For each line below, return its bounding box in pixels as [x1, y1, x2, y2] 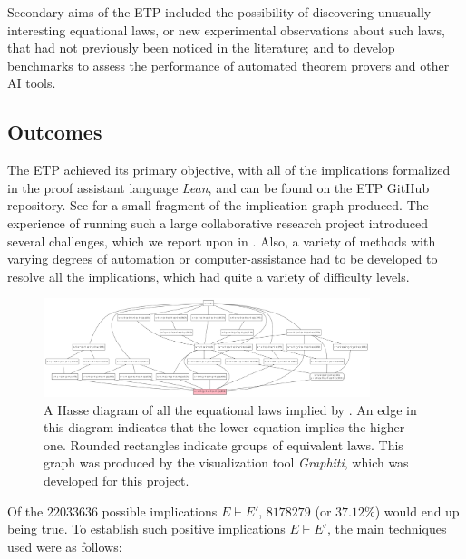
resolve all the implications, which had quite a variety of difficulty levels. [7, 266, 410, 285]
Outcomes [7, 118, 102, 146]
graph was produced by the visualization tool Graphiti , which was [44, 453, 409, 472]
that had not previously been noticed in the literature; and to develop [7, 38, 395, 57]
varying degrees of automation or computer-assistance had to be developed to [7, 249, 438, 268]
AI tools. [7, 73, 56, 92]
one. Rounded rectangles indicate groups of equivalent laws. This [44, 435, 403, 454]
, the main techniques [326, 519, 447, 538]
